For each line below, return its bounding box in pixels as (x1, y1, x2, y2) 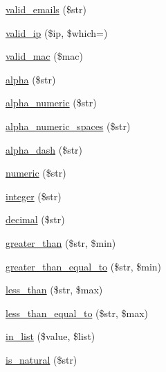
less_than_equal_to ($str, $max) (6, 305, 149, 320)
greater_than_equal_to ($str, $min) (6, 259, 162, 273)
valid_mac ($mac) (6, 49, 83, 63)
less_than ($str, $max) (6, 282, 103, 297)
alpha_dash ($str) (6, 142, 83, 156)
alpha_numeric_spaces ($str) (6, 118, 131, 133)
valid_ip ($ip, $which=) (6, 25, 108, 40)
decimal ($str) (6, 212, 65, 227)
